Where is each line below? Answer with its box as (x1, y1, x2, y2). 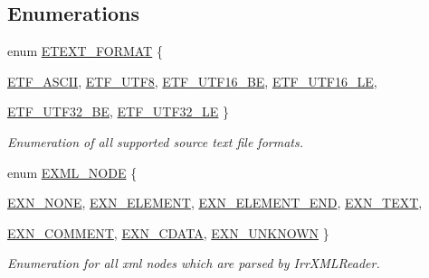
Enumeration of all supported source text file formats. (7, 132, 303, 151)
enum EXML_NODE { (7, 162, 138, 181)
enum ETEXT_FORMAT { (7, 42, 163, 60)
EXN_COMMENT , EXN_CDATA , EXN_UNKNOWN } (7, 223, 329, 242)
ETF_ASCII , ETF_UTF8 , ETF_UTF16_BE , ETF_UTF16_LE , (7, 71, 377, 90)
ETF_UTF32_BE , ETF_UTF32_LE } (7, 102, 230, 121)
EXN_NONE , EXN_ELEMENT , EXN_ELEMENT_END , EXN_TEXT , (7, 193, 423, 212)
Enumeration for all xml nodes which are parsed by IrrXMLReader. (7, 254, 380, 273)
